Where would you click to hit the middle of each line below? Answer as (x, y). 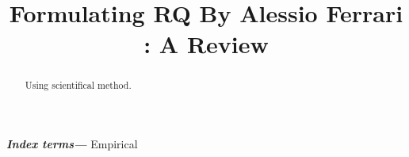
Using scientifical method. (78, 85)
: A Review (206, 44)
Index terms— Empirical (72, 144)
